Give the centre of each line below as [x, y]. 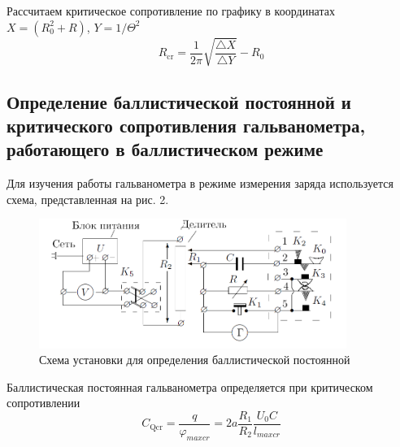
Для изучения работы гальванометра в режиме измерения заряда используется [200, 183]
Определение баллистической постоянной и [179, 101]
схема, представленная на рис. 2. [88, 199]
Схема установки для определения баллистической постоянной [195, 360]
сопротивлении [43, 403]
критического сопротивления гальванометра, [186, 125]
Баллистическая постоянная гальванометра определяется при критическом [190, 386]
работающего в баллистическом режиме [165, 149]
